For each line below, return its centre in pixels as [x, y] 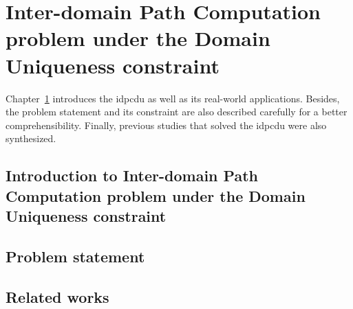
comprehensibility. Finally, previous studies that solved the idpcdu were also [166, 125]
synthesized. [31, 138]
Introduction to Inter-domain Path [132, 175]
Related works [57, 296]
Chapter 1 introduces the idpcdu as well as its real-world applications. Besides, [173, 98]
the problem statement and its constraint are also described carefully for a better [176, 112]
